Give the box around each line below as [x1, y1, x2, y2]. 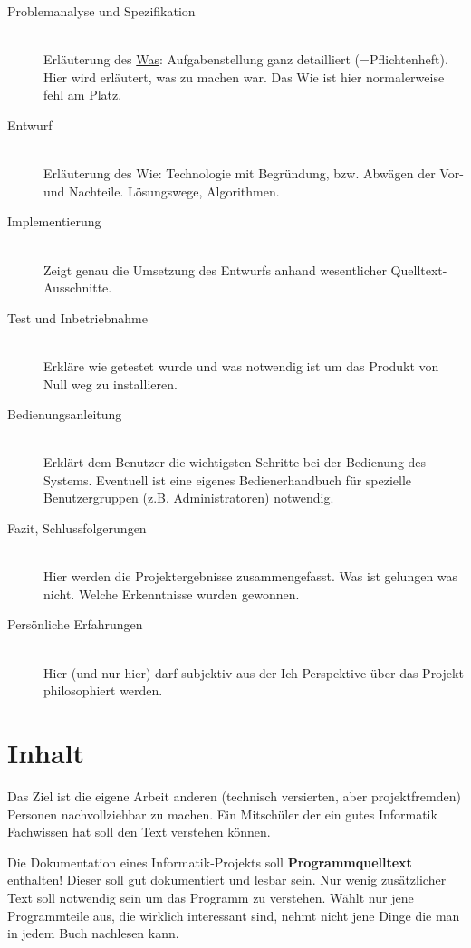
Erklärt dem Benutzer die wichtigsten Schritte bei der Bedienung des [43, 453, 427, 472]
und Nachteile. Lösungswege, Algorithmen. [43, 181, 280, 200]
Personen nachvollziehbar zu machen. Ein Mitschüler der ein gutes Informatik [7, 804, 437, 823]
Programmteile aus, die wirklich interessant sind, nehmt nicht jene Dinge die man [7, 905, 460, 924]
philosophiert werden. [43, 681, 163, 700]
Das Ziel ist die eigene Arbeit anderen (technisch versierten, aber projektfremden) [7, 786, 461, 805]
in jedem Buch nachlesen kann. [7, 924, 179, 943]
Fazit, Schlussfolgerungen [7, 519, 147, 538]
